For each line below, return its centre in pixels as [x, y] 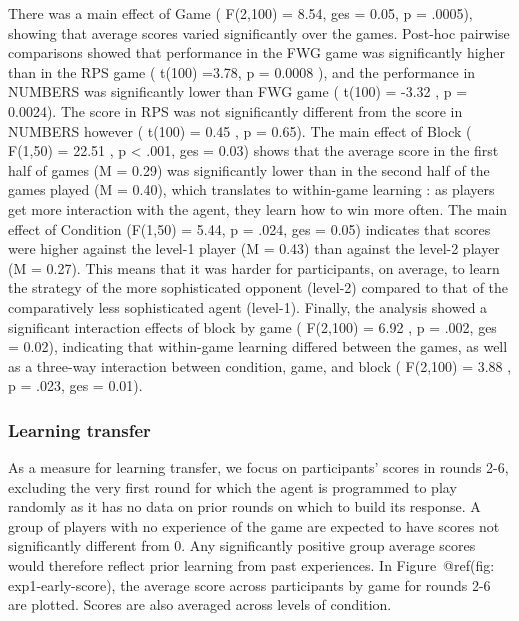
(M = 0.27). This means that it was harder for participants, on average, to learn [254, 267]
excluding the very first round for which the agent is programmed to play [232, 486]
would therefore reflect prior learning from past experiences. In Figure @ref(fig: [251, 565]
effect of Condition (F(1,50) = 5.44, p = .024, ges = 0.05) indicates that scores [249, 228]
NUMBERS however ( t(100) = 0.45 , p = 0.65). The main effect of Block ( [240, 130]
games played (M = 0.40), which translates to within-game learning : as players [251, 189]
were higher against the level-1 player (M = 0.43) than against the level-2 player [254, 248]
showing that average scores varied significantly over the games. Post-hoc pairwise [259, 32]
